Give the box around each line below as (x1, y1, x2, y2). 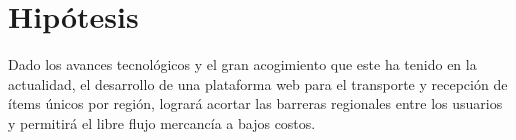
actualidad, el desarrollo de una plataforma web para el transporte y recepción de (8, 73, 508, 94)
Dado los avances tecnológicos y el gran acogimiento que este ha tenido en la (8, 54, 477, 75)
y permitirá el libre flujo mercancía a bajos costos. (8, 112, 316, 133)
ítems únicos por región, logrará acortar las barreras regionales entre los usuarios (8, 93, 503, 114)
